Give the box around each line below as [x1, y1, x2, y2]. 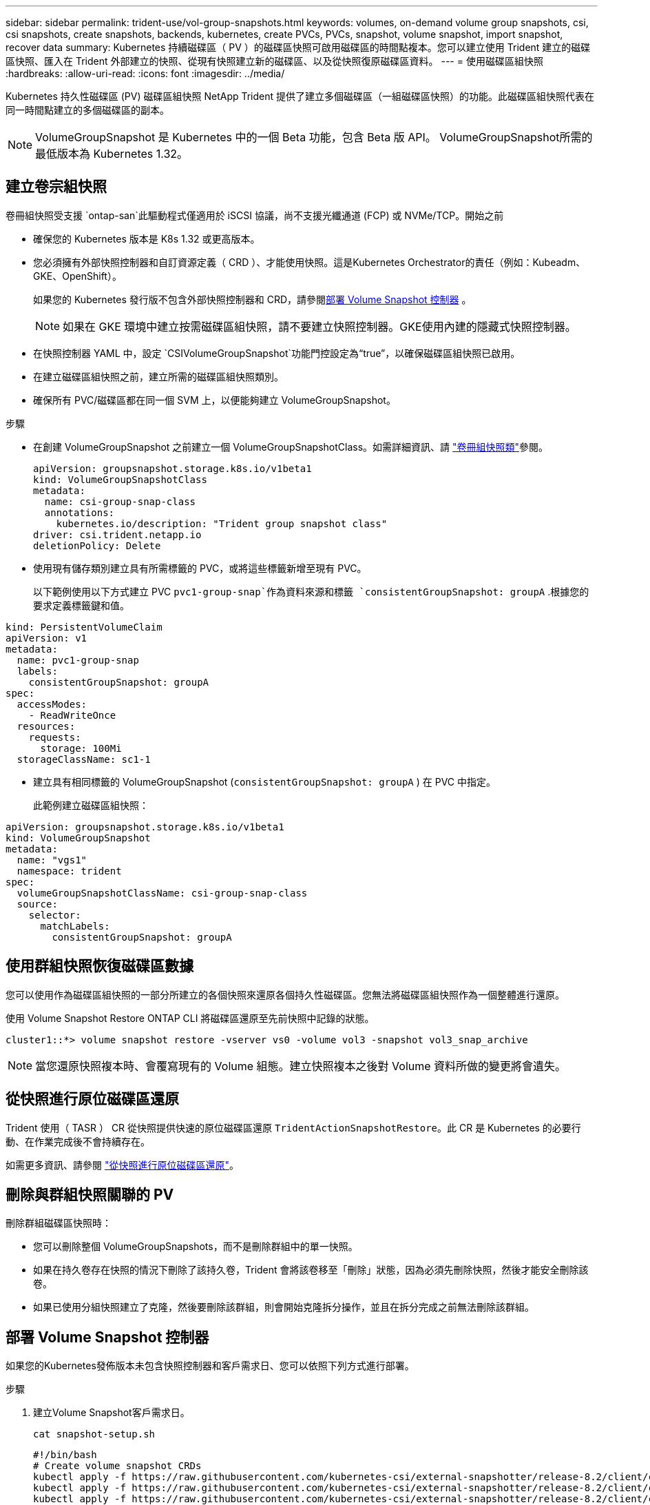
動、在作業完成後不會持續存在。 [6, 1135, 150, 1147]
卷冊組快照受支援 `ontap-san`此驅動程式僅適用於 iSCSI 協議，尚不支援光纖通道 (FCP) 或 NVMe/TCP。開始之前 [6, 209, 504, 221]
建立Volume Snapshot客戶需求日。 [33, 1406, 190, 1419]
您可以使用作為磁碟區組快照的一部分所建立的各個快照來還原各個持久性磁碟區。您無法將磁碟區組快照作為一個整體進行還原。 [6, 988, 565, 1001]
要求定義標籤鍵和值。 [33, 599, 129, 611]
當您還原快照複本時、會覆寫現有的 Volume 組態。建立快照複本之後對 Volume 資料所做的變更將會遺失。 [35, 1058, 567, 1073]
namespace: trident [17, 865, 122, 877]
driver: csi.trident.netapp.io [33, 529, 202, 540]
